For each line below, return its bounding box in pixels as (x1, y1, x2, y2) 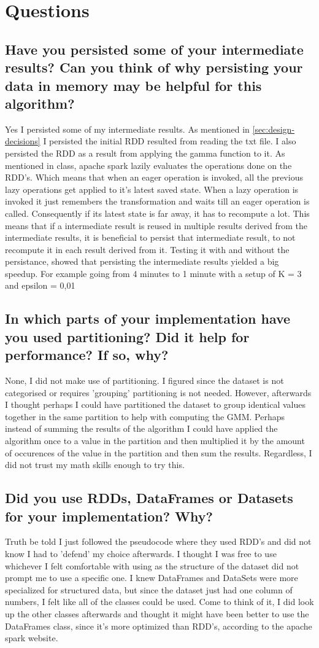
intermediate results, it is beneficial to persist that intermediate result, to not (5, 231, 296, 244)
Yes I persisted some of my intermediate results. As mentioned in (5, 122, 250, 135)
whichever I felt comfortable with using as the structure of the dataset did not (5, 559, 299, 572)
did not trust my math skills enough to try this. (5, 458, 185, 471)
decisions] (5, 135, 40, 147)
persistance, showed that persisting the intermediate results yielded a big (5, 255, 279, 268)
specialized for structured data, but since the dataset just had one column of (5, 583, 293, 596)
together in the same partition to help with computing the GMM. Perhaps (5, 410, 285, 423)
